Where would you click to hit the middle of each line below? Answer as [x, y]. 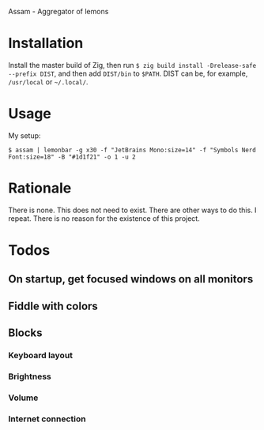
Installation [46, 43]
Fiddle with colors [53, 306]
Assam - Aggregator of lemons [58, 11]
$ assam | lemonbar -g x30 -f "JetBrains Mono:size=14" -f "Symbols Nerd [132, 150]
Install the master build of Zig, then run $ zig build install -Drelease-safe [132, 65]
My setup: [25, 135]
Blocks [25, 333]
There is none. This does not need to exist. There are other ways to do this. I [132, 210]
